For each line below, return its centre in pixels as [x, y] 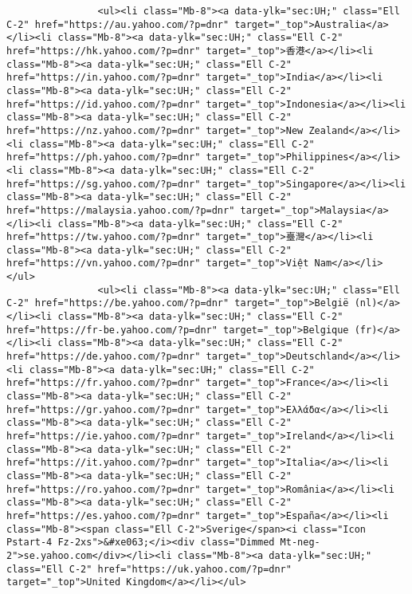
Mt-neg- [300, 543]
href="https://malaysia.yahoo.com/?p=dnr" [121, 210]
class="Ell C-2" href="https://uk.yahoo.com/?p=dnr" [149, 569]
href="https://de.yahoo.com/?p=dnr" [104, 357]
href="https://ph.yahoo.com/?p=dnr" [104, 157]
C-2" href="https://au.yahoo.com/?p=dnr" [118, 24]
